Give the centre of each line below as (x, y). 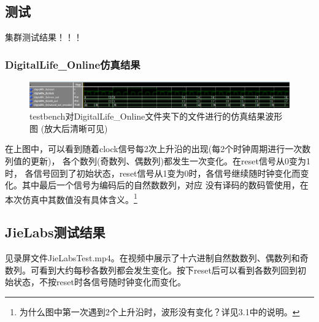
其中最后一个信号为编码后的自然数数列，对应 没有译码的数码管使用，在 (165, 185)
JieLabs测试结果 (55, 232)
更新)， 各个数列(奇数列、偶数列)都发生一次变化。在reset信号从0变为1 (170, 161)
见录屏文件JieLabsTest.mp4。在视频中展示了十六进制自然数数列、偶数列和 (152, 258)
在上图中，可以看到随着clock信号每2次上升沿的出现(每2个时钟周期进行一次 (154, 149)
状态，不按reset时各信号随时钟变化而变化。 (99, 282)
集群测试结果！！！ (44, 37)
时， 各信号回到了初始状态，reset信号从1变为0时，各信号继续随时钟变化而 (153, 173)
